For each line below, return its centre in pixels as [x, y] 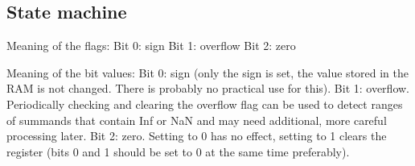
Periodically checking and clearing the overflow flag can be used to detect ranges [205, 104]
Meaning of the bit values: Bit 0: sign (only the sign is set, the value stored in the [208, 72]
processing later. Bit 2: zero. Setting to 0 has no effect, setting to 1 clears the [197, 136]
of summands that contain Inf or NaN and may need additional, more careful [197, 120]
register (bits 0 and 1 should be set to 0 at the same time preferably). [178, 151]
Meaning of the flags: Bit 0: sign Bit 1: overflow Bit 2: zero [151, 46]
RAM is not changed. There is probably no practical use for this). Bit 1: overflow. [208, 88]
